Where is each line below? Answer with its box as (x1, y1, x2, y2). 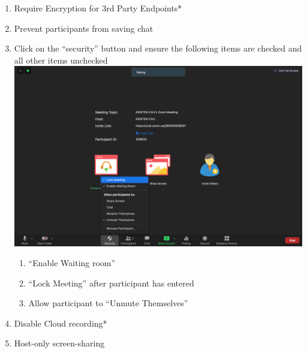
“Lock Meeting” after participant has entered (28, 276, 194, 289)
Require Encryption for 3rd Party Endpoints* (14, 2, 182, 14)
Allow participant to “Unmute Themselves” (28, 297, 188, 309)
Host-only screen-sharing (14, 337, 105, 349)
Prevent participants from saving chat (14, 22, 153, 34)
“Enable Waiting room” (28, 257, 116, 269)
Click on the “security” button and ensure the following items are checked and (14, 42, 302, 55)
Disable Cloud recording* (14, 316, 107, 329)
